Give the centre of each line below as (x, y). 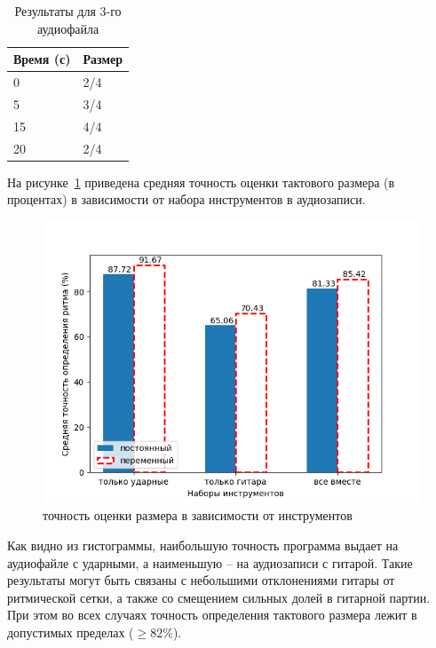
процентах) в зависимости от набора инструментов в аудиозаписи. (186, 199)
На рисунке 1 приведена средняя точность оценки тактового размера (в (201, 182)
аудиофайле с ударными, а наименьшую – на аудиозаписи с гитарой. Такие (210, 562)
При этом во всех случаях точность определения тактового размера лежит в (212, 615)
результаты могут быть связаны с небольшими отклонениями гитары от (201, 580)
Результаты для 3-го (68, 11)
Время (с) (42, 59)
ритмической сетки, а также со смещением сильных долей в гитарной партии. (219, 597)
